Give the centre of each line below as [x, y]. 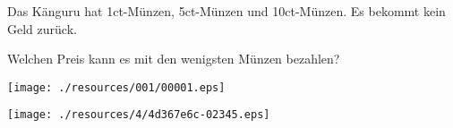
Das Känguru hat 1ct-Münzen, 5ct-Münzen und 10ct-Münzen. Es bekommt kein [226, 11]
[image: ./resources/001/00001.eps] [116, 87]
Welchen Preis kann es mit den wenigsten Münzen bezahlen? [174, 59]
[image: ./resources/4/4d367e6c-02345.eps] [139, 115]
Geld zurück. [42, 28]
